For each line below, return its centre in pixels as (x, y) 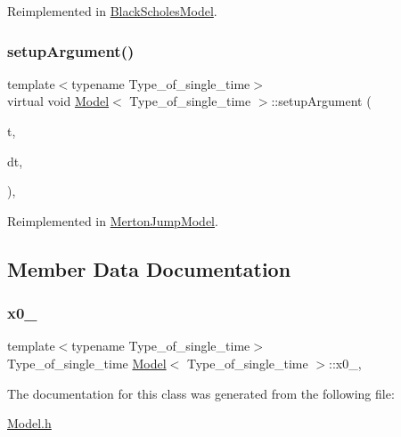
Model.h (29, 423)
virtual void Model (58, 101)
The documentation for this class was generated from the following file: (201, 393)
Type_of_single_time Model (87, 363)
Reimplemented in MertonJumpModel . (113, 220)
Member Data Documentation (149, 268)
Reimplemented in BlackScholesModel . (112, 11)
